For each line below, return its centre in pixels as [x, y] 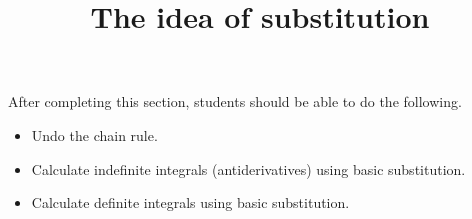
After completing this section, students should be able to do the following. [235, 101]
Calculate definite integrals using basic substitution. [190, 202]
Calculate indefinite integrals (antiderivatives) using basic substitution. [248, 168]
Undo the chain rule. [94, 134]
